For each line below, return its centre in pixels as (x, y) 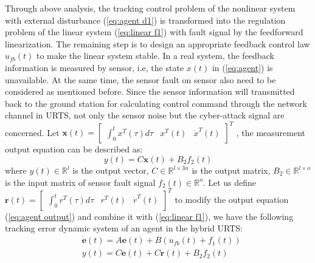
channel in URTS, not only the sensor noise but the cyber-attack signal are (145, 115)
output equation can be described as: (74, 149)
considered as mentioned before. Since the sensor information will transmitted (150, 91)
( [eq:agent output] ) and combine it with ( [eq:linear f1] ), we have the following (149, 216)
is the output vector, (111, 170)
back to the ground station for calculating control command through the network (156, 103)
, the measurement (271, 132)
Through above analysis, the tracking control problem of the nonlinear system (150, 8)
